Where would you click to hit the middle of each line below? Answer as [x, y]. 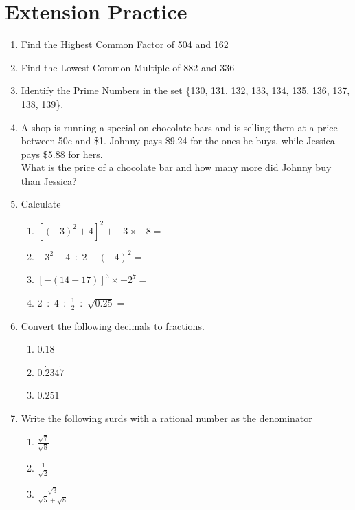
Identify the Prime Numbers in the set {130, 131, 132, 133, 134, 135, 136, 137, [185, 90]
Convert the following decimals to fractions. [113, 325]
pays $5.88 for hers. [62, 154]
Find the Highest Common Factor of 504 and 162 [125, 44]
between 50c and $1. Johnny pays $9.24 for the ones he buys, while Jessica [178, 141]
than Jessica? [49, 180]
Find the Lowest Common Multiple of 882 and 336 [128, 67]
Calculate [41, 204]
